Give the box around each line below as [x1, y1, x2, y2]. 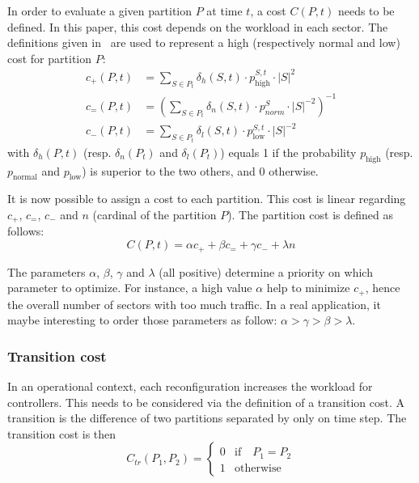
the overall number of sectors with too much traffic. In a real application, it [7, 295, 381, 312]
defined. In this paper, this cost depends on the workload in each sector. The [7, 18, 388, 35]
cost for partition [7, 49, 92, 66]
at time [206, 2, 243, 19]
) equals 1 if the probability [220, 143, 357, 160]
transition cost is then [7, 425, 116, 442]
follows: [7, 222, 44, 239]
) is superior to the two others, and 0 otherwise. [82, 162, 319, 179]
